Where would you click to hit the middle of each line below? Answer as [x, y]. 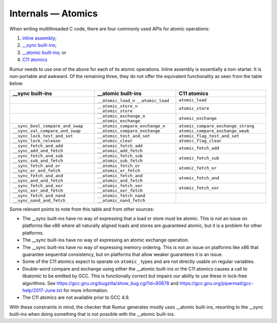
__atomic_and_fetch [120, 180]
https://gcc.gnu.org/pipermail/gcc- [216, 283]
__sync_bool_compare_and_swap [48, 126]
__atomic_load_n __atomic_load [133, 100]
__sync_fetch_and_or [37, 166]
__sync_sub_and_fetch [38, 160]
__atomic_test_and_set [124, 136]
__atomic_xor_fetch [120, 190]
